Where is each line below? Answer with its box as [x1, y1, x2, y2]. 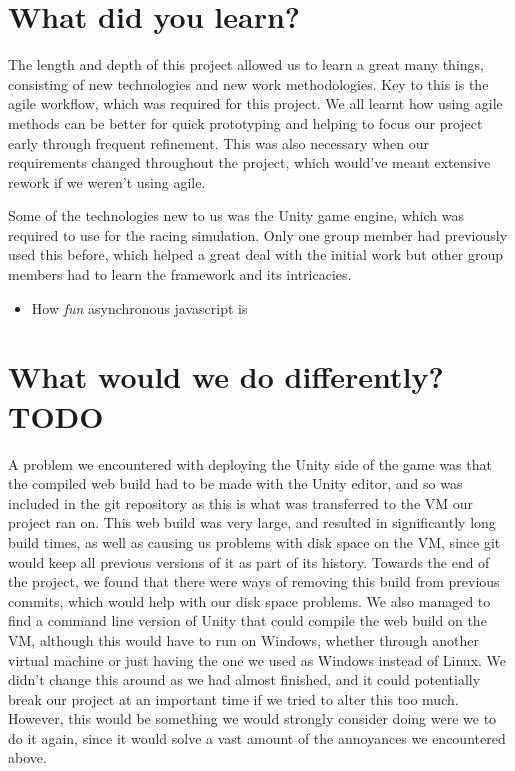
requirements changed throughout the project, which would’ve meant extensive [8, 152, 491, 173]
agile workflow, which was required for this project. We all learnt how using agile [8, 93, 503, 114]
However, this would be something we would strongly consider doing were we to [8, 708, 497, 729]
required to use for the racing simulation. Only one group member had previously [8, 224, 508, 245]
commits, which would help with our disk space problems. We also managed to [8, 590, 491, 611]
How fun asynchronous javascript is [31, 297, 248, 318]
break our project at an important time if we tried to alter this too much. [8, 688, 459, 709]
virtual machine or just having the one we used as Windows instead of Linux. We [8, 649, 507, 670]
